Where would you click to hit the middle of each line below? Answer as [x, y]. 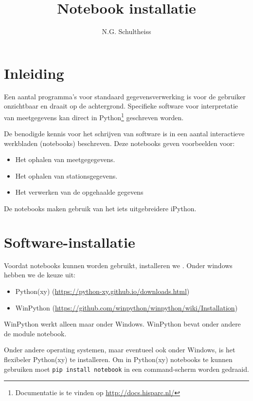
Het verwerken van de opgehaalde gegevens [79, 192]
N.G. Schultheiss [126, 31]
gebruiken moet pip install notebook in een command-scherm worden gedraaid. [126, 369]
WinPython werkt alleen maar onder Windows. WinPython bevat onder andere [122, 324]
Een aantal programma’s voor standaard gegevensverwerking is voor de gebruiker [125, 96]
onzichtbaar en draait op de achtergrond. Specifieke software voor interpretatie [121, 106]
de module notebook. [35, 333]
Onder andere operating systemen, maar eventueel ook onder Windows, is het [120, 350]
